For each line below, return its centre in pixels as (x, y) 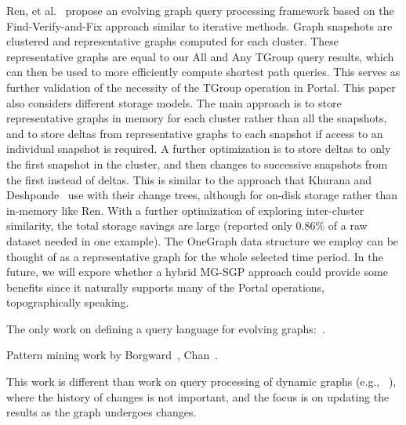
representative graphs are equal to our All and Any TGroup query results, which (200, 56)
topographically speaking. (68, 302)
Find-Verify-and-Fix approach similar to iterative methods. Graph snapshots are (199, 25)
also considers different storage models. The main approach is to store (174, 102)
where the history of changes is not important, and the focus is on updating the (198, 396)
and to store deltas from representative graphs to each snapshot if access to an (195, 133)
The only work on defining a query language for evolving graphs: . (166, 328)
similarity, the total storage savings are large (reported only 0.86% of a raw (187, 225)
